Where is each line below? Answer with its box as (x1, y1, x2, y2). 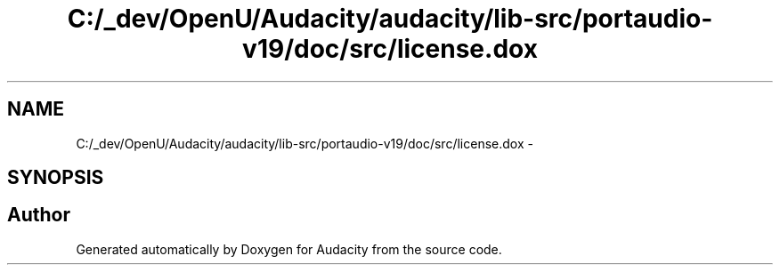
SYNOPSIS (7, 166, 104, 189)
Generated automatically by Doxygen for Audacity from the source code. (76, 241, 502, 257)
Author (7, 204, 70, 227)
